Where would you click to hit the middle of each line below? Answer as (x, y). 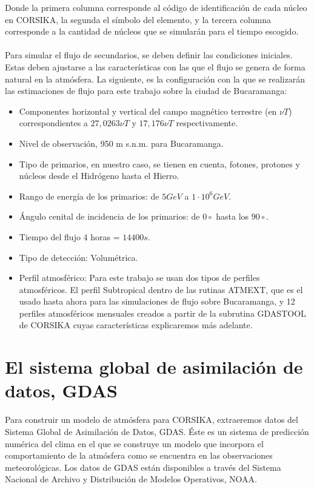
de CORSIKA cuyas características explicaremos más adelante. (136, 325)
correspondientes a (53, 123)
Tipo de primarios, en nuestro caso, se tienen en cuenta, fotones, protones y (159, 164)
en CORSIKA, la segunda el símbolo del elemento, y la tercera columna (138, 19)
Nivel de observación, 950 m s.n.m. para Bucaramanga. (121, 143)
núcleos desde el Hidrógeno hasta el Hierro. (99, 176)
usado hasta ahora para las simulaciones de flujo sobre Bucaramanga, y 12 (157, 301)
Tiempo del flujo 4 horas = (69, 236)
